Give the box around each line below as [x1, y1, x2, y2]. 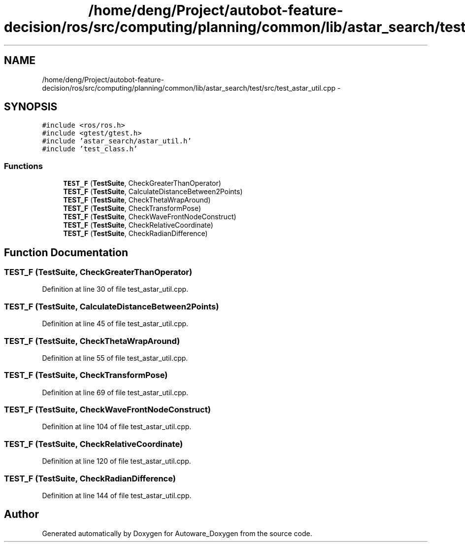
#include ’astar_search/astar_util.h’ [42, 137, 192, 145]
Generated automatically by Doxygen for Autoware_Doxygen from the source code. [42, 529, 312, 538]
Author [4, 508, 39, 521]
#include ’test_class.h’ [42, 145, 138, 153]
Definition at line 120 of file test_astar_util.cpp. [42, 457, 191, 466]
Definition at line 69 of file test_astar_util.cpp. [42, 388, 189, 397]
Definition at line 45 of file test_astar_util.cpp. [42, 319, 189, 328]
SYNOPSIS [4, 101, 58, 113]
